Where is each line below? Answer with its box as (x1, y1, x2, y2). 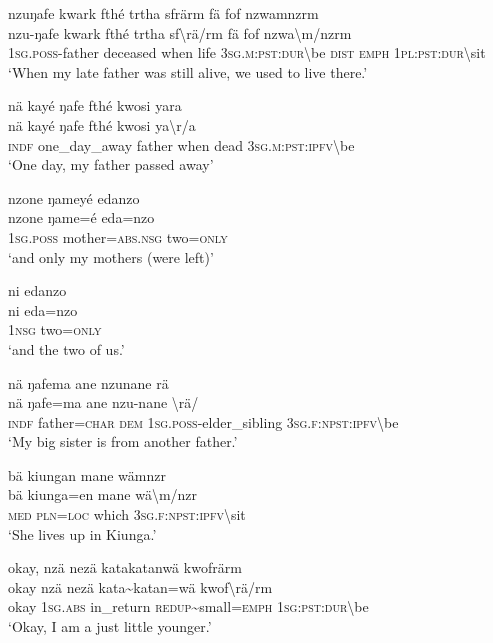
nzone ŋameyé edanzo (8, 187, 140, 208)
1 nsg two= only (8, 319, 102, 340)
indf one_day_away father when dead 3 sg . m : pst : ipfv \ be (8, 134, 355, 155)
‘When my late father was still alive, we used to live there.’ (8, 61, 368, 82)
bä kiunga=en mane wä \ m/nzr (8, 484, 198, 505)
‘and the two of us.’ (8, 338, 125, 359)
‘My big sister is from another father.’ (8, 431, 238, 452)
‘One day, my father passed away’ (8, 154, 214, 175)
